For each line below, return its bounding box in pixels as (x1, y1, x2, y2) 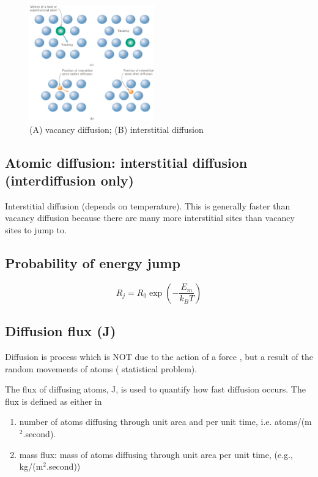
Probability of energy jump (5, 253, 180, 272)
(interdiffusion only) (5, 170, 134, 189)
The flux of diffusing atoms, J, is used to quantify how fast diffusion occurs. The (5, 383, 306, 396)
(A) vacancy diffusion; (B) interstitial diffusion (29, 122, 204, 135)
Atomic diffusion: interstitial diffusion (5, 152, 248, 171)
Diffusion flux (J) (5, 321, 116, 340)
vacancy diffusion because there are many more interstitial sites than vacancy (5, 211, 295, 224)
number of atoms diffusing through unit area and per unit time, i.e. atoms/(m (19, 415, 312, 428)
